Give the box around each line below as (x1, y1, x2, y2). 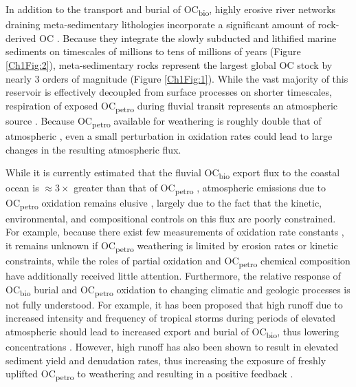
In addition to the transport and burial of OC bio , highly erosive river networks (5, 2, 336, 18)
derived (5, 30, 36, 45)
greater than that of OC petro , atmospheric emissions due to (74, 180, 326, 197)
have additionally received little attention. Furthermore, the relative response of (5, 268, 341, 282)
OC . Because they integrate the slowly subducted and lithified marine (39, 30, 337, 45)
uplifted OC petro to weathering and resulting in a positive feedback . (5, 366, 293, 382)
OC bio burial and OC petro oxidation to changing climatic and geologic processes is (5, 282, 351, 298)
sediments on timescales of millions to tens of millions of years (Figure (5, 44, 301, 59)
